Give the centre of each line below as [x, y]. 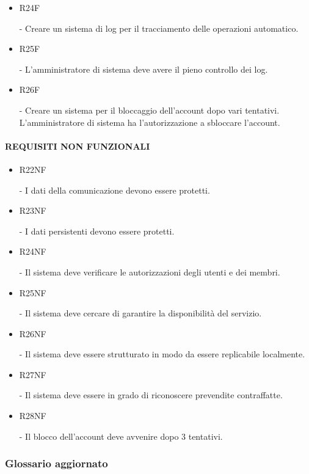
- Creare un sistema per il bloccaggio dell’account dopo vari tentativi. [149, 110]
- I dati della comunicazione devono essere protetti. [115, 190]
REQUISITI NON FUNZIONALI [78, 146]
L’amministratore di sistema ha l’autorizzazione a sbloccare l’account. [150, 122]
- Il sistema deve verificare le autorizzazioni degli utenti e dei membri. [150, 272]
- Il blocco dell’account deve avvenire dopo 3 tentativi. [121, 436]
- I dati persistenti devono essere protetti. [97, 231]
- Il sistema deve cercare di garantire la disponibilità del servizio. [140, 313]
